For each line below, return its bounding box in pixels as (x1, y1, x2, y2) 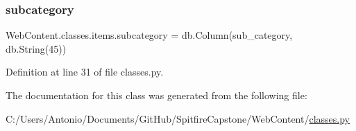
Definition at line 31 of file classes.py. (6, 64, 164, 79)
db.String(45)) (6, 41, 67, 55)
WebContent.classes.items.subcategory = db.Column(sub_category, (6, 28, 293, 42)
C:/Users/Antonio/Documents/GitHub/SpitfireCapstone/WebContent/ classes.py (6, 111, 350, 125)
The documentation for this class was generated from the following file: (6, 88, 307, 102)
